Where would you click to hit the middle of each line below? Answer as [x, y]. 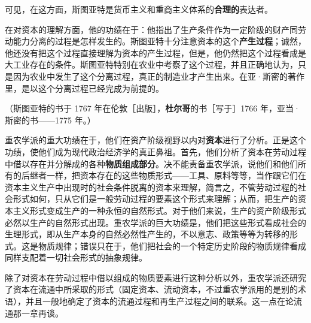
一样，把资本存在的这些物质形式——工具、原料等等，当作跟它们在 [176, 175]
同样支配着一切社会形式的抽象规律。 [76, 257]
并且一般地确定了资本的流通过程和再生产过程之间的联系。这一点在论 [159, 301]
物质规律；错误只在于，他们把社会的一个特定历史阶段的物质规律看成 [172, 245]
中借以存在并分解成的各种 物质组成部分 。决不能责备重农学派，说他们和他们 [151, 163]
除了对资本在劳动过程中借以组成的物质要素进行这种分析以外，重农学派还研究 [155, 277]
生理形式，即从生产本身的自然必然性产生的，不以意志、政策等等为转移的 [147, 234]
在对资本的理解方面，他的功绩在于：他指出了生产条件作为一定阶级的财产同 [151, 29]
